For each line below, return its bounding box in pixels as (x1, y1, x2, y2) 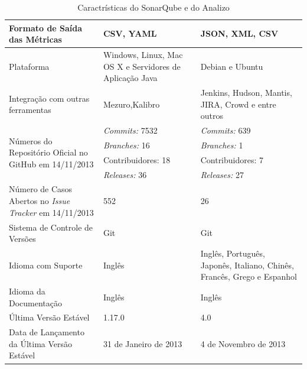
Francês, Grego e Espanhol (200, 270, 297, 283)
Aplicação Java (103, 72, 158, 84)
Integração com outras (9, 92, 90, 104)
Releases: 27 (200, 168, 244, 180)
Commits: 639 (200, 124, 251, 137)
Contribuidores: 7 (200, 153, 264, 166)
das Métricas (9, 33, 62, 46)
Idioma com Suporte (9, 258, 83, 271)
